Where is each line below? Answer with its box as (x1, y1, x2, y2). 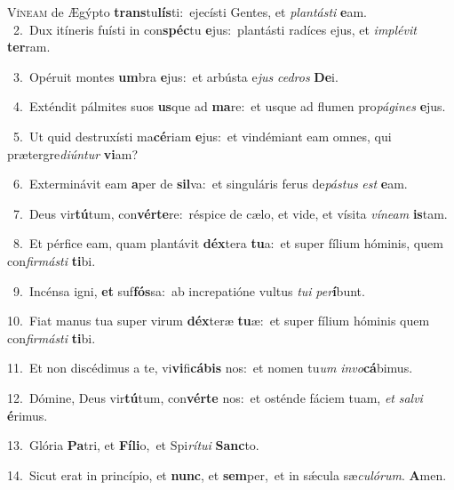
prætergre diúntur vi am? (7, 144, 139, 163)
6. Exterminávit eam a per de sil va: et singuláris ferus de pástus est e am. (12, 174, 408, 193)
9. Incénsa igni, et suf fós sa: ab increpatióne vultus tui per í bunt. (12, 281, 365, 300)
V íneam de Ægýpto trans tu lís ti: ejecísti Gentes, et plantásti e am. (7, 3, 367, 20)
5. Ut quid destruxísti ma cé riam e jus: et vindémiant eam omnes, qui (12, 126, 392, 145)
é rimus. (7, 406, 48, 424)
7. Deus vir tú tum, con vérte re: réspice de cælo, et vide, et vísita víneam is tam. (12, 204, 448, 222)
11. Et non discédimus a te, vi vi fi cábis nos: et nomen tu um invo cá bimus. (7, 358, 413, 377)
